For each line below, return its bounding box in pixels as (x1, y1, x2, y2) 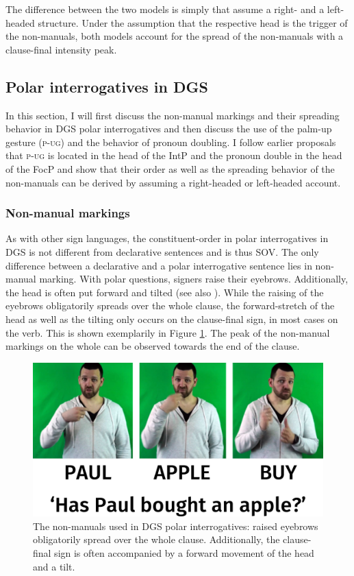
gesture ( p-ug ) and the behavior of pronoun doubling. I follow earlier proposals (5, 134, 336, 149)
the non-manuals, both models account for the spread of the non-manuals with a (5, 29, 344, 43)
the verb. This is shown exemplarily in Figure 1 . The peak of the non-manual (5, 325, 330, 339)
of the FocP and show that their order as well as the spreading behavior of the (5, 161, 335, 176)
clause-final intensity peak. (5, 42, 117, 56)
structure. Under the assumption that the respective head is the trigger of (38, 15, 348, 29)
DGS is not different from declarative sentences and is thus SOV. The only (5, 244, 319, 259)
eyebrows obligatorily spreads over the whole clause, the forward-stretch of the (5, 298, 335, 313)
